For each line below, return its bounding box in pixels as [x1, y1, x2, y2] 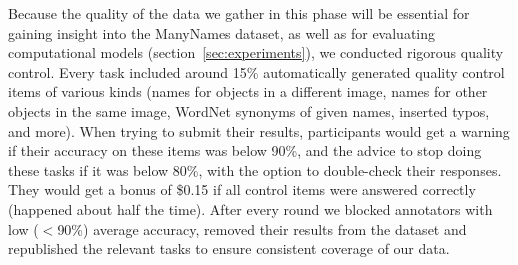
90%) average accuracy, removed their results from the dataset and [57, 218, 467, 239]
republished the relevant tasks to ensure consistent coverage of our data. [8, 238, 450, 259]
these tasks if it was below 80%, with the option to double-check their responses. [8, 159, 502, 180]
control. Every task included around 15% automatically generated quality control [8, 61, 505, 82]
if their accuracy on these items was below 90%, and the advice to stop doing [8, 140, 482, 161]
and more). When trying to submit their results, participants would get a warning [8, 120, 510, 141]
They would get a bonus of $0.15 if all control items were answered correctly [8, 179, 476, 200]
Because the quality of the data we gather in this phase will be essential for [8, 3, 470, 23]
